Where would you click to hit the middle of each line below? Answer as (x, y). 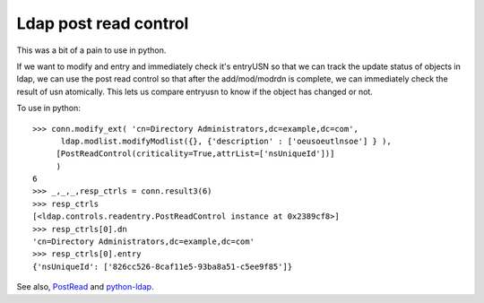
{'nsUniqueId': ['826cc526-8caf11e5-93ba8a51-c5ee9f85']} (163, 266)
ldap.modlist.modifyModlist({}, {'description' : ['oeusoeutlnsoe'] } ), (226, 141)
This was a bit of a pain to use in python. (91, 50)
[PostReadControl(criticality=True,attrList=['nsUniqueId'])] (195, 154)
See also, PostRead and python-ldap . (85, 287)
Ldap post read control (103, 23)
